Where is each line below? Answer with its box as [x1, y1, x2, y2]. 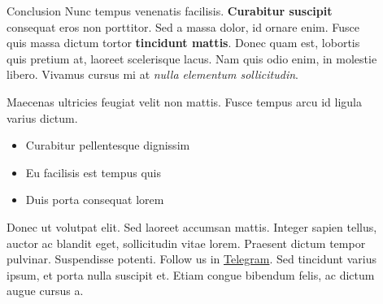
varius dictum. [7, 109, 78, 126]
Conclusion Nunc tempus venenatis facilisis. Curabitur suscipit [7, 2, 333, 19]
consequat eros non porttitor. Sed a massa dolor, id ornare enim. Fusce [7, 18, 360, 35]
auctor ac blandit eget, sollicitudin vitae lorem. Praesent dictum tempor [7, 234, 366, 251]
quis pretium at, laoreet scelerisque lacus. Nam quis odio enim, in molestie [7, 50, 377, 67]
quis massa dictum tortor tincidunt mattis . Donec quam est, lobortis [7, 34, 360, 51]
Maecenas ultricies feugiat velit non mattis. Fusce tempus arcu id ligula [7, 93, 362, 110]
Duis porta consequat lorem [25, 191, 164, 208]
